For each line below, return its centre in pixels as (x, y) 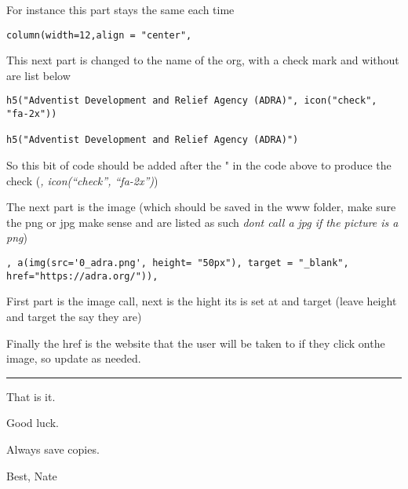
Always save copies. (53, 449)
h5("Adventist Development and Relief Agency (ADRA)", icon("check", (192, 101)
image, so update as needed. (74, 358)
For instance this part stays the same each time (120, 9)
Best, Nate (32, 475)
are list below (38, 75)
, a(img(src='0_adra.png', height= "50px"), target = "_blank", (178, 263)
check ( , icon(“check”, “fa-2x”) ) (82, 180)
